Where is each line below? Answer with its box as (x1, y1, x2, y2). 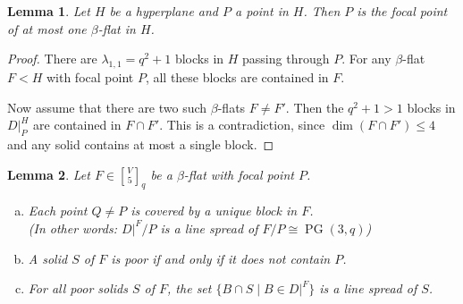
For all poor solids (28, 279, 128, 298)
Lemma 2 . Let (7, 165, 90, 183)
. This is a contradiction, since (159, 115, 325, 134)
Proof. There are (7, 49, 97, 68)
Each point (28, 201, 88, 220)
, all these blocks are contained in (145, 67, 329, 86)
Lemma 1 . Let (7, 2, 90, 20)
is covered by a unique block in (130, 201, 298, 220)
